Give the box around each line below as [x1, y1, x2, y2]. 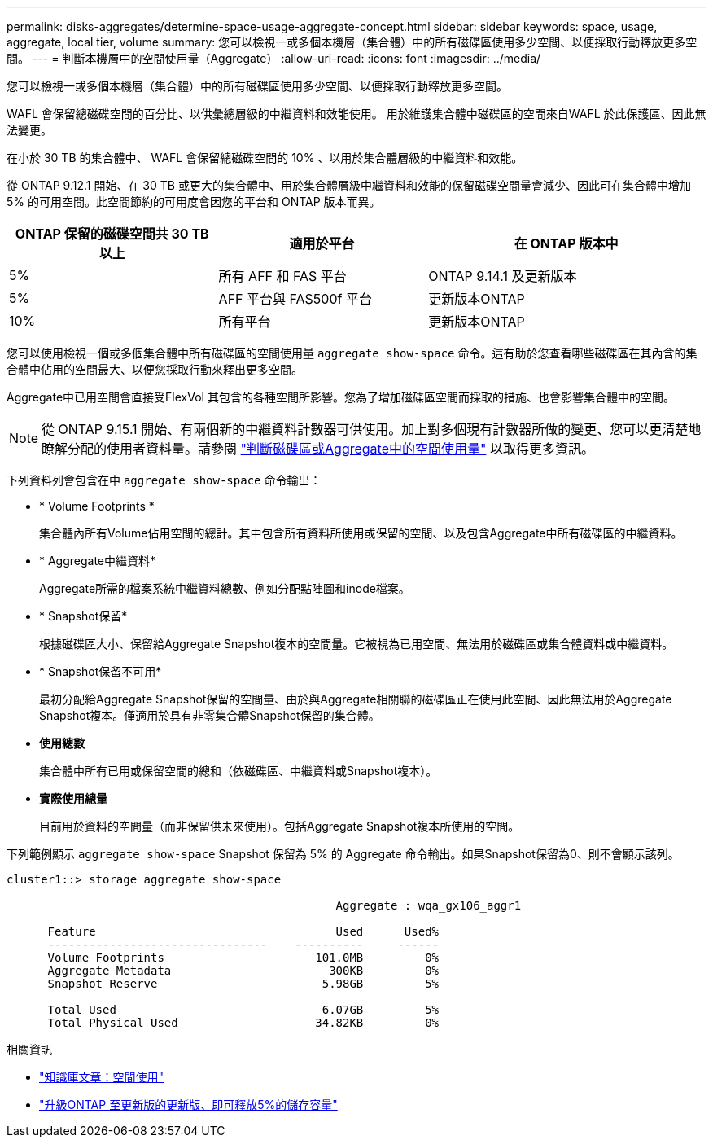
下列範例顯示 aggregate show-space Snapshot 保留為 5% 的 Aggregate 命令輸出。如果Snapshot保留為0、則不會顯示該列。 [7, 847, 680, 861]
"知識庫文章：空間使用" [39, 1070, 164, 1084]
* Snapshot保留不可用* [39, 664, 162, 678]
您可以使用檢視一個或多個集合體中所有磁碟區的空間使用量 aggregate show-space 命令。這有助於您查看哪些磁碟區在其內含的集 [7, 346, 698, 360]
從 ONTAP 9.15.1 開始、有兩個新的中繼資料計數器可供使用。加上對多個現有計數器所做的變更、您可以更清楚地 [42, 421, 702, 437]
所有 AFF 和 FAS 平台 [218, 268, 347, 284]
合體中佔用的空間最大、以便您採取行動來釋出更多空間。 [7, 362, 303, 376]
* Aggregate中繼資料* [39, 554, 156, 568]
